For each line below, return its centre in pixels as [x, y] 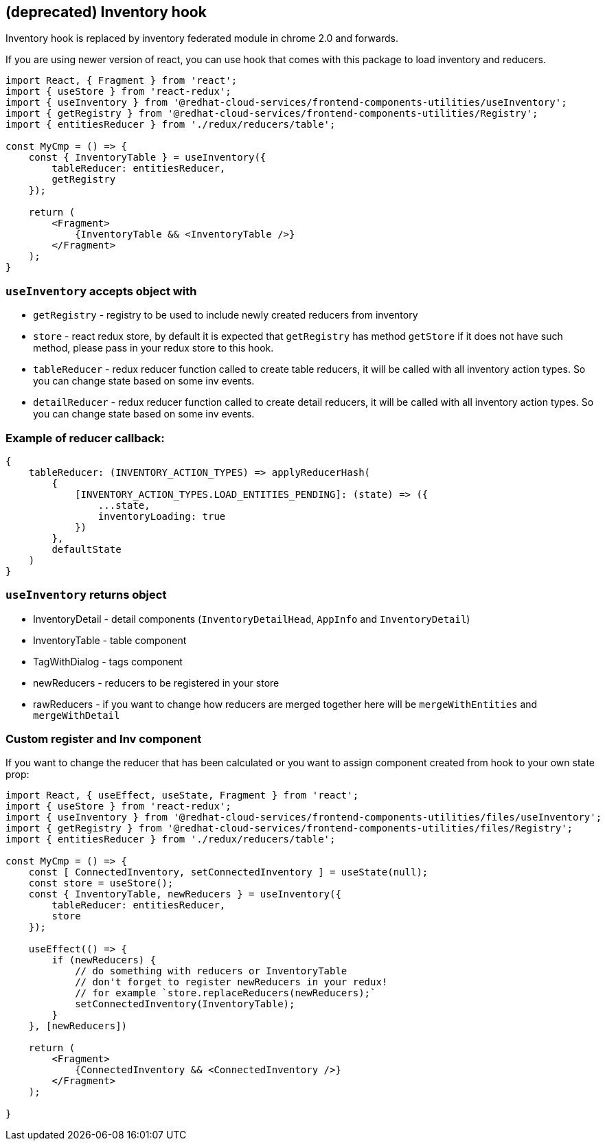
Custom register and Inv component [104, 739]
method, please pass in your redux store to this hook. [153, 348]
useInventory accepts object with [101, 291]
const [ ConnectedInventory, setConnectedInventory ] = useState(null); [228, 872]
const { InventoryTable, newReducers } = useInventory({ [185, 894]
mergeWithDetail [77, 715]
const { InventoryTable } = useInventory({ [147, 158]
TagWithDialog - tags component [108, 661]
